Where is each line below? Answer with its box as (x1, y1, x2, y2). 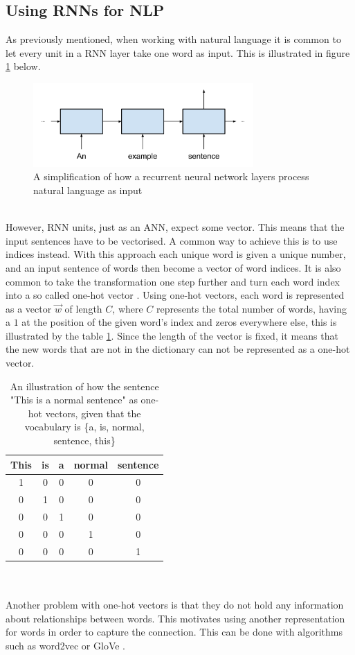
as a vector (6, 301, 52, 315)
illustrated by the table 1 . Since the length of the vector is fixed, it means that (6, 328, 338, 342)
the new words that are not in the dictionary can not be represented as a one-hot (6, 342, 350, 356)
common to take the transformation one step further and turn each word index (6, 274, 340, 288)
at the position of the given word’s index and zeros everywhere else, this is (21, 315, 337, 329)
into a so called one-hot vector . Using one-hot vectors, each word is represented (6, 288, 345, 302)
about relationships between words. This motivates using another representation (6, 611, 345, 625)
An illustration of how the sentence (10, 378, 159, 393)
